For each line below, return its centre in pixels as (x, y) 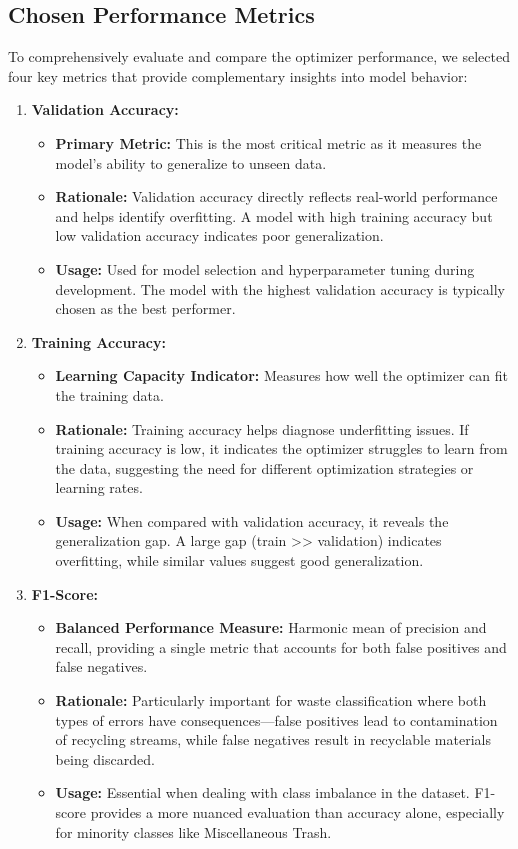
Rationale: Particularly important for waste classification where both (271, 700)
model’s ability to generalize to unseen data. (191, 162)
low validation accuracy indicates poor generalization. (219, 235)
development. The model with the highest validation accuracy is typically (280, 288)
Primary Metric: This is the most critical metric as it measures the (268, 142)
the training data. (109, 394)
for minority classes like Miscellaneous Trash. (193, 831)
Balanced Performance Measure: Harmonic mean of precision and (271, 627)
